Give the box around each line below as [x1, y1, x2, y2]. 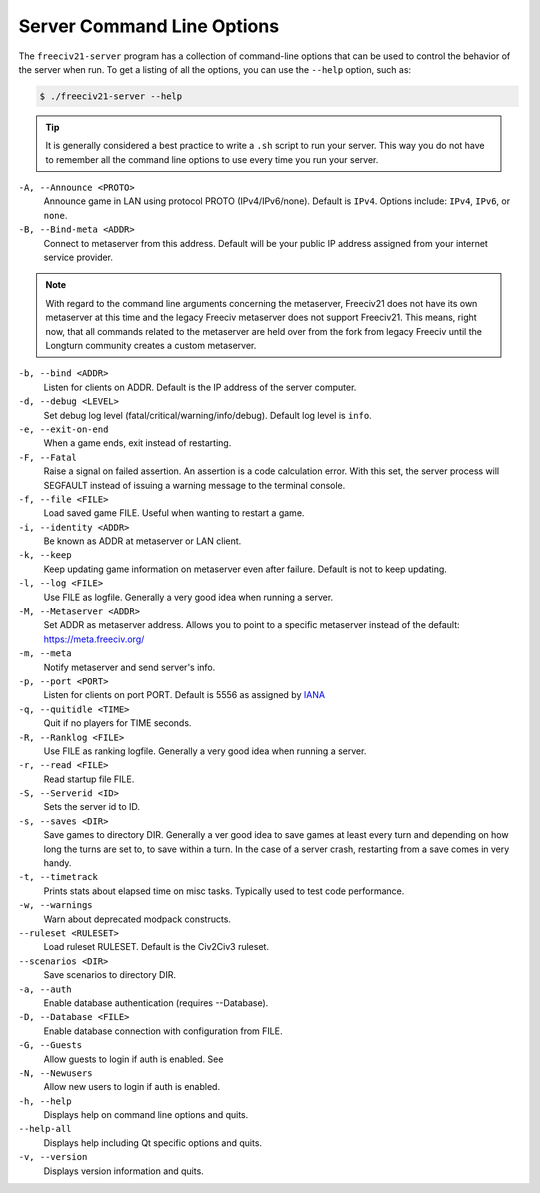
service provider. [43, 251, 114, 264]
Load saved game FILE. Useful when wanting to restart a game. [43, 507, 305, 519]
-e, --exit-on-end [18, 423, 109, 435]
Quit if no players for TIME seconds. [43, 717, 192, 729]
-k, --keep [18, 550, 72, 561]
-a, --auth [18, 983, 72, 995]
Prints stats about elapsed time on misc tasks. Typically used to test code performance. [43, 885, 405, 897]
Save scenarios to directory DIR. [43, 969, 177, 981]
